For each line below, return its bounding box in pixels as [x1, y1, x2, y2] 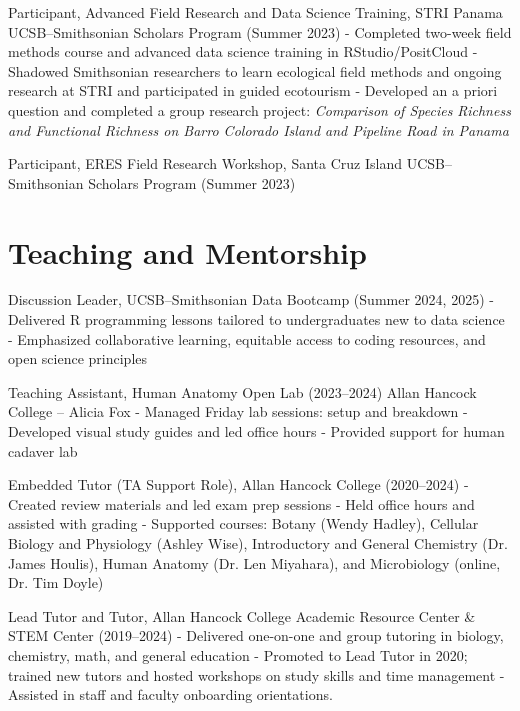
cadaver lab [8, 440, 78, 461]
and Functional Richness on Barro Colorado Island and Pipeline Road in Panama [8, 119, 509, 140]
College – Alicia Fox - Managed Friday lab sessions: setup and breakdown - [8, 401, 468, 422]
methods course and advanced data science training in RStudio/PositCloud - [8, 41, 478, 62]
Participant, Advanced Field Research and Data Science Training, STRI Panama [8, 2, 503, 22]
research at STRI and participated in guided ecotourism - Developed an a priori [8, 80, 498, 101]
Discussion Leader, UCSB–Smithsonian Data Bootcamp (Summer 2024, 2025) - [8, 289, 494, 310]
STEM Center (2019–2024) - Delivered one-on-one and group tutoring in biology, [8, 625, 504, 646]
